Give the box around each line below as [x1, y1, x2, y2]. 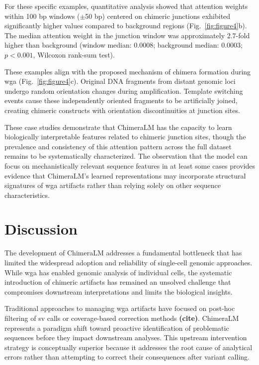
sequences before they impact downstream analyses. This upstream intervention [4, 332, 247, 343]
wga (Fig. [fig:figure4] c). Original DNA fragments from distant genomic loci [4, 76, 236, 86]
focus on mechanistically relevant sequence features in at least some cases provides [4, 160, 255, 171]
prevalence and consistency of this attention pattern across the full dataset [4, 141, 232, 151]
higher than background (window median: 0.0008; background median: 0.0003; [4, 40, 243, 50]
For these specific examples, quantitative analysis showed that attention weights [4, 1, 248, 11]
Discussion [4, 219, 78, 239]
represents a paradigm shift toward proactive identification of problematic [4, 322, 229, 333]
